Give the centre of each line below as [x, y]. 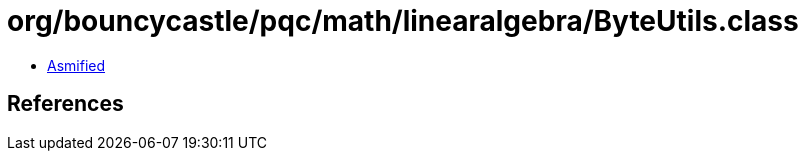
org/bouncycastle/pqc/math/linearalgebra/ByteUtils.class [403, 21]
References [65, 104]
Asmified [76, 65]
